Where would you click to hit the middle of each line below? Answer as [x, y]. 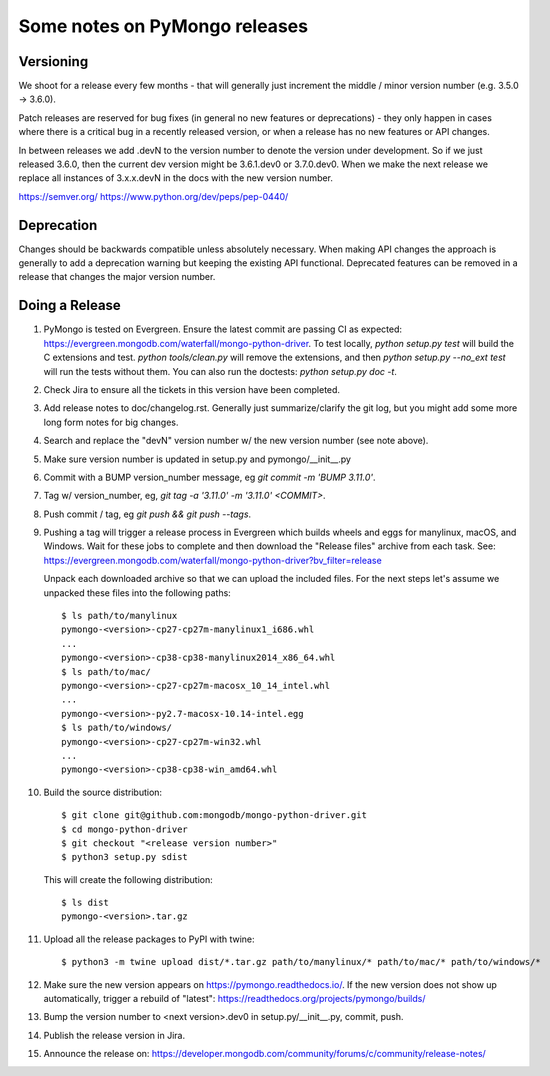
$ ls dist [85, 903]
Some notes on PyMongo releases [163, 26]
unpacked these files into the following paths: [137, 592]
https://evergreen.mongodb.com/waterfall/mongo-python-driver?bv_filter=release [212, 560]
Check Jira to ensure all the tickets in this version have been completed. [191, 389]
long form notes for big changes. [111, 422]
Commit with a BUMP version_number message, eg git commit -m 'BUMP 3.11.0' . [209, 477]
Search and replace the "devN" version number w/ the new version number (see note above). [236, 441]
